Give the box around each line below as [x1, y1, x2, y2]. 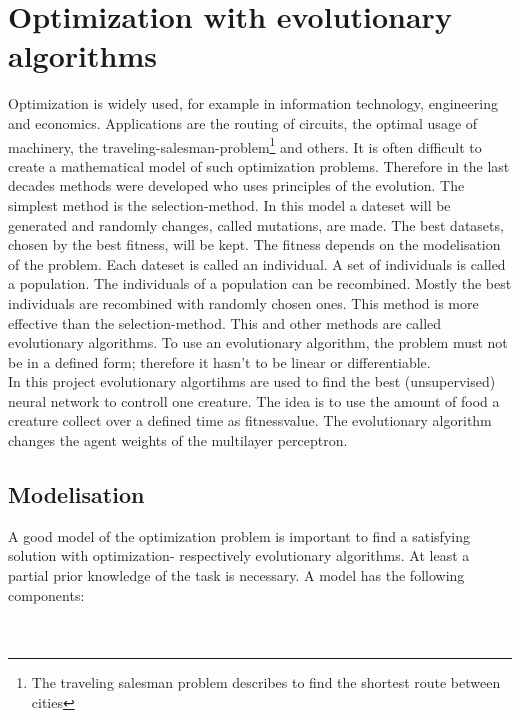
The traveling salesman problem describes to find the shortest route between [31, 672, 501, 693]
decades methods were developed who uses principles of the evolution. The [8, 175, 465, 196]
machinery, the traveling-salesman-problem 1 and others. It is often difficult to [8, 133, 482, 157]
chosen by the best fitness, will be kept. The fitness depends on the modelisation [8, 234, 501, 255]
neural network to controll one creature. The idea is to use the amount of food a [8, 390, 500, 411]
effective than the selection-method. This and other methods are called [8, 312, 442, 333]
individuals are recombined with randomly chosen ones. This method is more [8, 292, 479, 313]
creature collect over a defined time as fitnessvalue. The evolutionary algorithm [8, 410, 492, 431]
